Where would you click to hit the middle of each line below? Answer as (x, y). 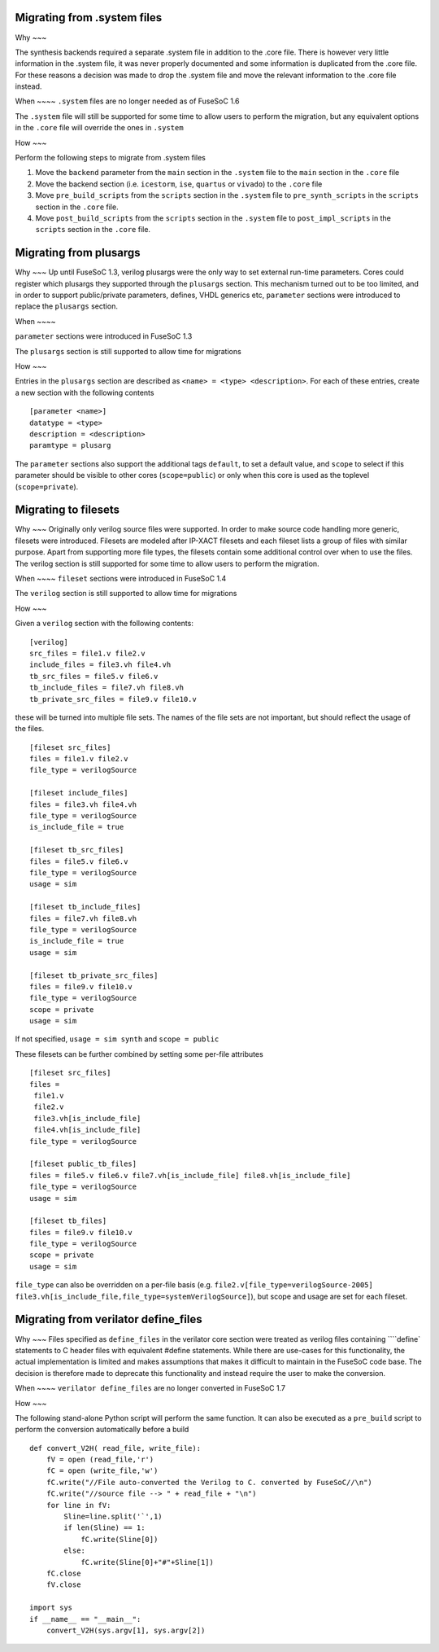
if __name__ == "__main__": (85, 1619)
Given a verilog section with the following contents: (104, 624)
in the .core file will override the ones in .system (99, 128)
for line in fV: (78, 1505)
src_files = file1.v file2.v (87, 653)
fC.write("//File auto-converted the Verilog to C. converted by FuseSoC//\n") (209, 1482)
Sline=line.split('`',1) (113, 1517)
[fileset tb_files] (68, 1221)
